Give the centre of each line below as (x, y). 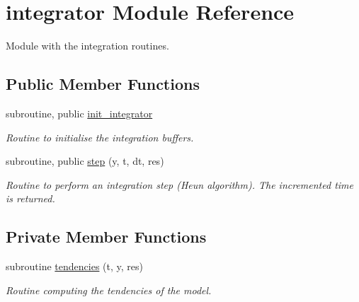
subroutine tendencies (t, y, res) (74, 266)
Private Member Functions (106, 237)
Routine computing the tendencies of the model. (109, 290)
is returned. (30, 198)
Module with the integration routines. (87, 46)
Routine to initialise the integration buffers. (100, 137)
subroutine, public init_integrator (79, 113)
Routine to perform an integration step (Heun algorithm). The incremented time (179, 184)
